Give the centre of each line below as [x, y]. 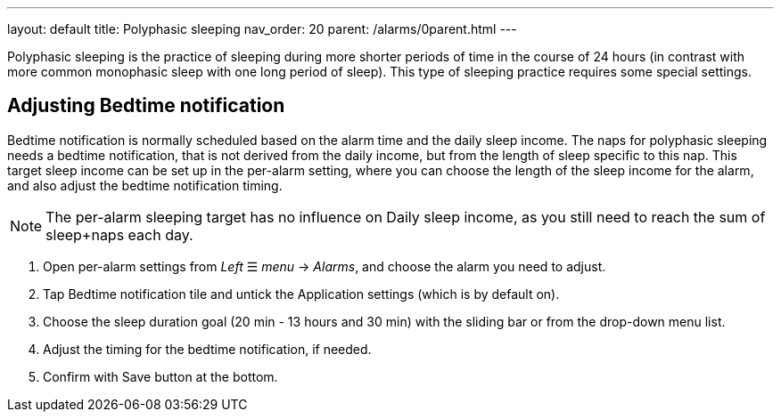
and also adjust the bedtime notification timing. [145, 185]
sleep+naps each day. [119, 234]
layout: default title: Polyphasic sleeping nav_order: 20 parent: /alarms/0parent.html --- [262, 29]
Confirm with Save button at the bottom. [160, 376]
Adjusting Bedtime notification [146, 106]
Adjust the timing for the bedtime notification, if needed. [207, 349]
